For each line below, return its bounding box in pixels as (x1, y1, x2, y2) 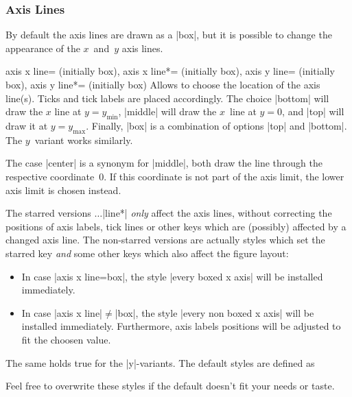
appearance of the (5, 40, 80, 55)
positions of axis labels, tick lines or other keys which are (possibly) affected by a (5, 219, 347, 233)
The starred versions (5, 206, 91, 220)
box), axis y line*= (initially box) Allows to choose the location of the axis (5, 77, 320, 91)
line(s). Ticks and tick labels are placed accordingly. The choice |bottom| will (5, 91, 329, 105)
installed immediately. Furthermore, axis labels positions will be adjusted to (21, 319, 341, 333)
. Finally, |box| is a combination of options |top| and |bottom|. (86, 118, 347, 132)
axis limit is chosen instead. (5, 182, 121, 197)
